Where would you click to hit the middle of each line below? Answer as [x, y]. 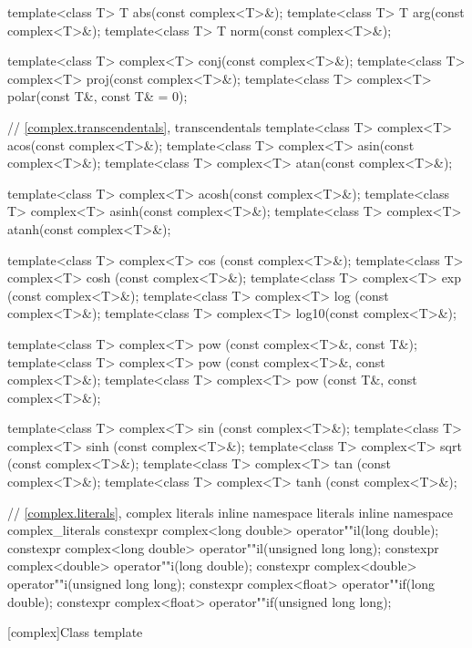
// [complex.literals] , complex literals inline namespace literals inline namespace [230, 512]
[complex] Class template [75, 632]
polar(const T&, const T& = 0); [97, 96]
